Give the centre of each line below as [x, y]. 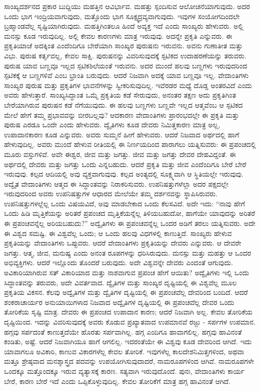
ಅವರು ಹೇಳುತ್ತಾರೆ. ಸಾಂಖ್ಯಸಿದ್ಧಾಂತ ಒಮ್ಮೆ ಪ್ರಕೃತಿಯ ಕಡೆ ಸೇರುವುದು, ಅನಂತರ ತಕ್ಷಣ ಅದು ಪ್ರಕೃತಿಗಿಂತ [120, 95]
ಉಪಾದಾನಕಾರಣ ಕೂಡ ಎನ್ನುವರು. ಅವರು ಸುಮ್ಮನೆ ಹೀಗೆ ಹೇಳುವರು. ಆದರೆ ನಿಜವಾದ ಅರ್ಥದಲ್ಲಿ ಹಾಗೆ [122, 134]
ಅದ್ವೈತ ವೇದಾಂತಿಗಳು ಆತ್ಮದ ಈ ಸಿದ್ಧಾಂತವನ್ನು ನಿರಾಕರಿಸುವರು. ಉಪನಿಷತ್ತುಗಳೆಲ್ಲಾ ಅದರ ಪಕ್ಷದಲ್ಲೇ [116, 183]
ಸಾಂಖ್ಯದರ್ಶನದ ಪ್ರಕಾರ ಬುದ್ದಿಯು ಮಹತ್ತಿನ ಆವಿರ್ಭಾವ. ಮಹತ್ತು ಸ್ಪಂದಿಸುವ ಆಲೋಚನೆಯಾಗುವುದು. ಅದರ [127, 6]
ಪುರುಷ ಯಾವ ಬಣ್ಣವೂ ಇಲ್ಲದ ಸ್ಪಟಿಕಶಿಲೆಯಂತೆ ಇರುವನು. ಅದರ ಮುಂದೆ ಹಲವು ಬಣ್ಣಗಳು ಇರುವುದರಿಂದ [126, 65]
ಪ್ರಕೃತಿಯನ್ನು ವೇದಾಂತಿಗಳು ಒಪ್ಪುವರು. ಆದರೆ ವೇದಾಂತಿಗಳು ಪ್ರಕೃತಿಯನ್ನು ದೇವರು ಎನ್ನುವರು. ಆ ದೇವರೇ [123, 243]
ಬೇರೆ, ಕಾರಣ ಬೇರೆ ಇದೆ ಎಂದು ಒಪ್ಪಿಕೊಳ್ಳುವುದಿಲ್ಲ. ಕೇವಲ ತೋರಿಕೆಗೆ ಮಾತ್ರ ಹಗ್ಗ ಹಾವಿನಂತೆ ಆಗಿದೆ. [117, 381]
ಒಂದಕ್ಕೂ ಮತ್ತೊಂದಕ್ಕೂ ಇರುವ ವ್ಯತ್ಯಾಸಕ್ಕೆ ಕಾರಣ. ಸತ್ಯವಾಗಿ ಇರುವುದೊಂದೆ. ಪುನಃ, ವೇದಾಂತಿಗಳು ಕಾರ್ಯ [124, 371]
